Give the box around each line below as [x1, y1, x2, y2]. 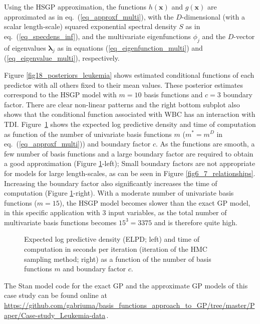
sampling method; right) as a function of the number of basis [24, 253, 211, 264]
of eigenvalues [4, 42, 46, 53]
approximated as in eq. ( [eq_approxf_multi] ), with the [4, 11, 174, 22]
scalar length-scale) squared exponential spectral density [4, 21, 177, 32]
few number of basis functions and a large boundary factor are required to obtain [4, 148, 253, 158]
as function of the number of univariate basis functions [4, 128, 172, 139]
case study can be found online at [4, 290, 107, 300]
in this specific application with [4, 207, 100, 218]
